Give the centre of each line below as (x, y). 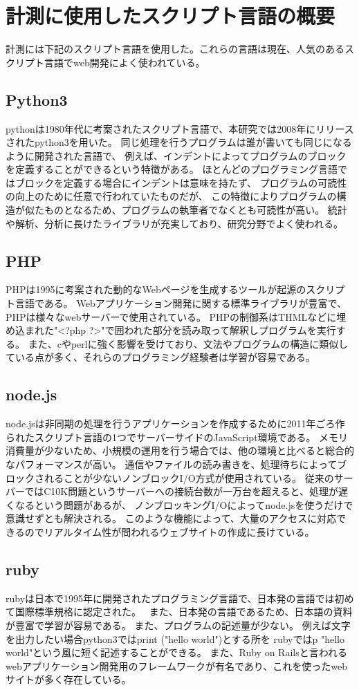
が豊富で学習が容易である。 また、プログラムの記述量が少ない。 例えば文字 (178, 625)
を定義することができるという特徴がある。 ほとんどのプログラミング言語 (172, 169)
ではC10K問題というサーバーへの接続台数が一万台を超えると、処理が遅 (186, 491)
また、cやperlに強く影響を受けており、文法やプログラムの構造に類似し (188, 343)
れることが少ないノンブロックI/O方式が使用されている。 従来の (189, 477)
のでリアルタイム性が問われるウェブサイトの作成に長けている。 (169, 531)
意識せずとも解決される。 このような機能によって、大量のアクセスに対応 (171, 518)
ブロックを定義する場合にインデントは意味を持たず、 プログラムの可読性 (181, 182)
